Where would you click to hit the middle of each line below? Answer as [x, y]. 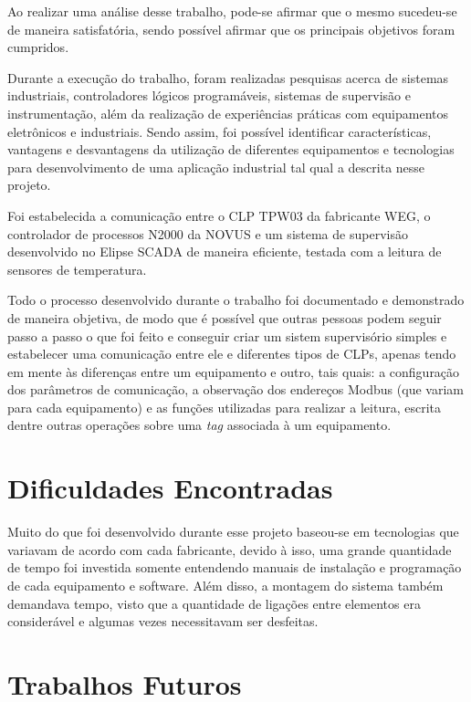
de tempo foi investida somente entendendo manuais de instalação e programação [235, 567]
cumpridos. [38, 47]
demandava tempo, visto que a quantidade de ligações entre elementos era [214, 603]
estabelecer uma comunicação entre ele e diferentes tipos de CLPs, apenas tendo [232, 354]
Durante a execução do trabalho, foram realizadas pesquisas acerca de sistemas [228, 77]
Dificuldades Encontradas [170, 488]
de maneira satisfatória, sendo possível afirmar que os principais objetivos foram [231, 29]
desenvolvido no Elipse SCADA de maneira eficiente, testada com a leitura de [225, 251]
